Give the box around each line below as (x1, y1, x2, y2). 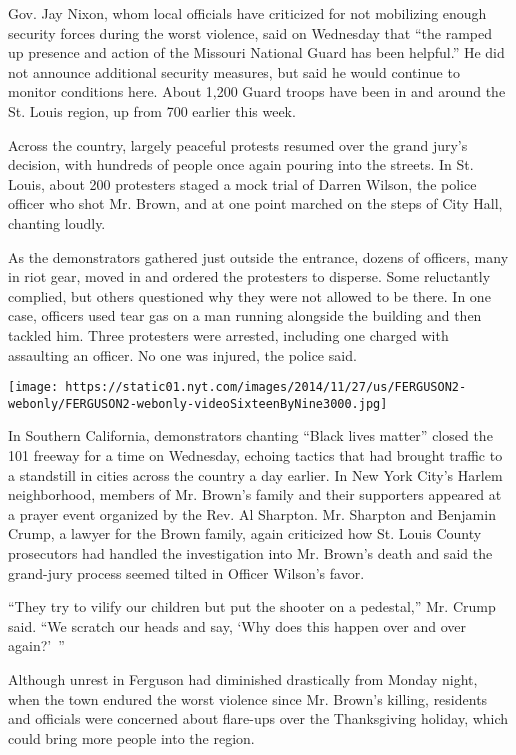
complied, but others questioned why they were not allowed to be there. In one (8, 285, 491, 306)
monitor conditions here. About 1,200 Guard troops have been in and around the (8, 81, 506, 102)
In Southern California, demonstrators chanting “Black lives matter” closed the (8, 425, 493, 446)
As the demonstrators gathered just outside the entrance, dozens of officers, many (8, 246, 509, 267)
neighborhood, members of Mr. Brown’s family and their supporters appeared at (8, 484, 502, 505)
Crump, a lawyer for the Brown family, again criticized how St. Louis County (8, 523, 482, 544)
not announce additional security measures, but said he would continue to (8, 61, 460, 82)
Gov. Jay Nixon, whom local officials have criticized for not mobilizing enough (8, 3, 487, 23)
